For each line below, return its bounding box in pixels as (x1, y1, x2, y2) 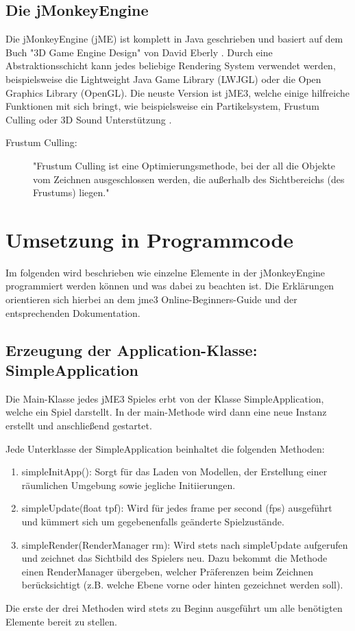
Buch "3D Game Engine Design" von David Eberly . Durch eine (5, 45, 273, 59)
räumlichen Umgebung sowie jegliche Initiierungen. (21, 477, 236, 492)
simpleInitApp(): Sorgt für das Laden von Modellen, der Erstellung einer (21, 464, 328, 479)
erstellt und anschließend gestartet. (5, 418, 152, 433)
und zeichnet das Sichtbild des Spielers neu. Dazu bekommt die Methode (21, 551, 328, 565)
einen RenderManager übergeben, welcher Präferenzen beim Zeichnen (21, 564, 314, 578)
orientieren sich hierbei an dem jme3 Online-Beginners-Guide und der (5, 292, 297, 307)
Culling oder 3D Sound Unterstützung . (5, 112, 172, 126)
